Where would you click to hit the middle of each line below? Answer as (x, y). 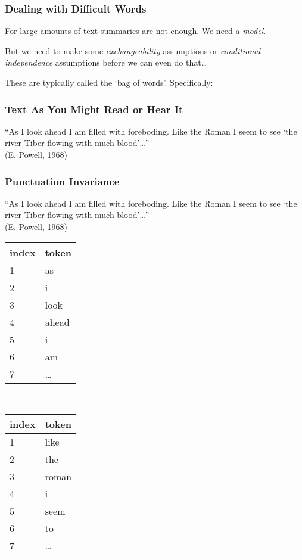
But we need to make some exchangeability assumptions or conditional (133, 50)
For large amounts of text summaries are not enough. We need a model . (136, 31)
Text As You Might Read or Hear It (94, 109)
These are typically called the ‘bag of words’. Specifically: (109, 82)
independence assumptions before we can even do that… (106, 62)
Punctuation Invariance (62, 181)
